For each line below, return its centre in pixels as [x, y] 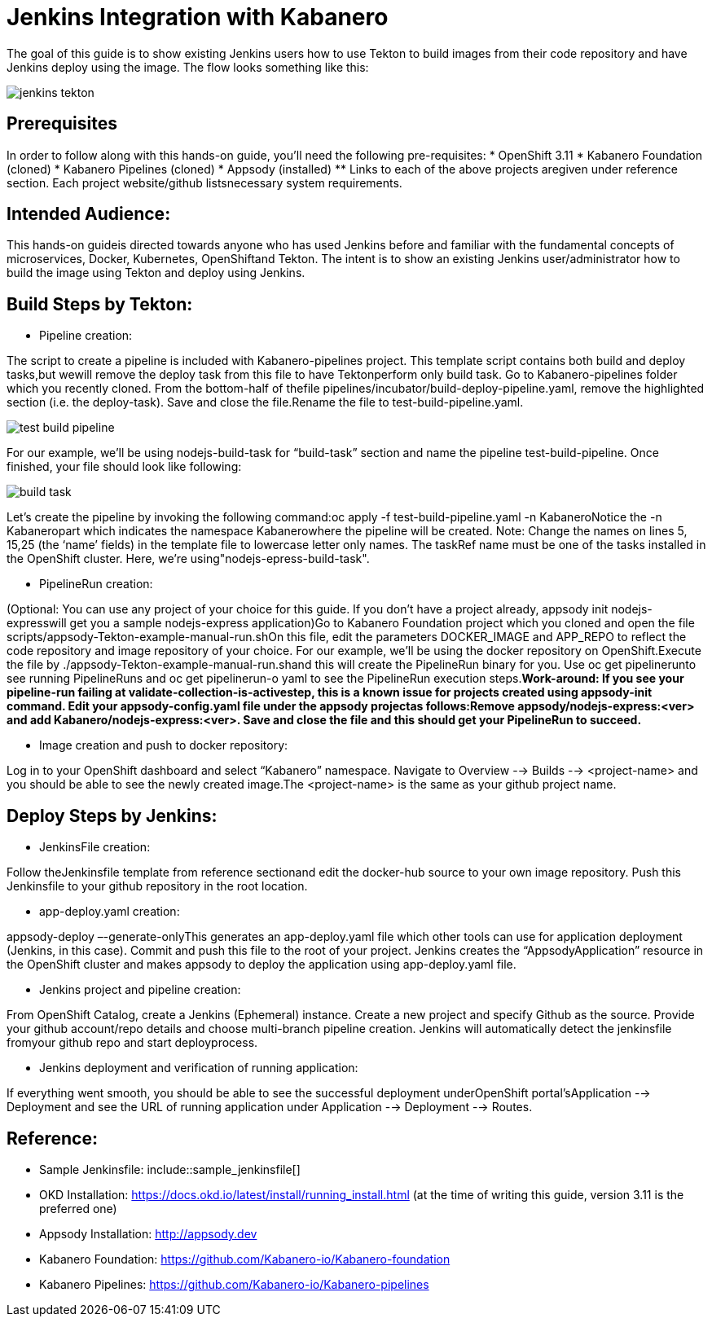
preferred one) [78, 1208]
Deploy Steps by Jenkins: [112, 815]
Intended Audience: [89, 214]
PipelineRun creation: [96, 584]
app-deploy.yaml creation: [110, 912]
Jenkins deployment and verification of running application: [199, 1068]
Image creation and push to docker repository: [164, 745]
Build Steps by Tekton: [100, 304]
